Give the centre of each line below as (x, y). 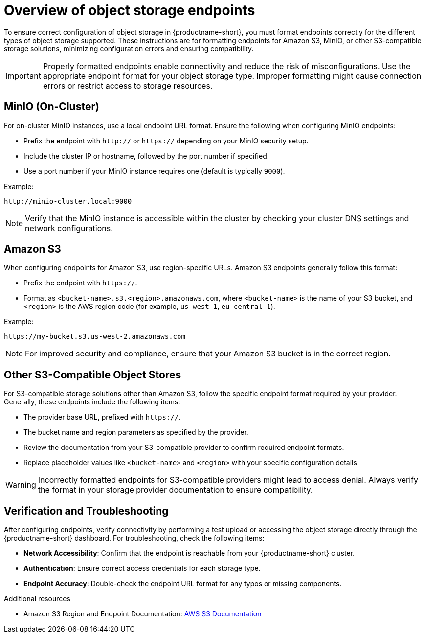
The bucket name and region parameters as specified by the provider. (136, 432)
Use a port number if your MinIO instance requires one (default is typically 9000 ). (154, 171)
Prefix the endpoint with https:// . (80, 283)
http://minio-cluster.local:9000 (68, 201)
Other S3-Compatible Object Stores (93, 375)
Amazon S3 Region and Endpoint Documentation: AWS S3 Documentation (143, 614)
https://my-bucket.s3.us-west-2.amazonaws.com (95, 337)
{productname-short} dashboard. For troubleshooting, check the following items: (134, 538)
